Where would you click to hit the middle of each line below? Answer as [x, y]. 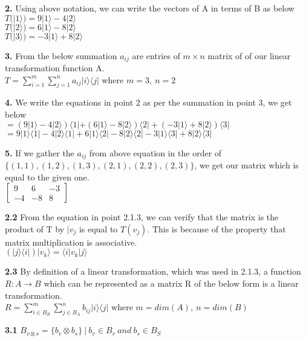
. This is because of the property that [216, 228]
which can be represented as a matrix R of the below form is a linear [171, 283]
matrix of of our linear [249, 55]
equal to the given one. [47, 177]
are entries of [156, 55]
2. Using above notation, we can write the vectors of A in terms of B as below [150, 8]
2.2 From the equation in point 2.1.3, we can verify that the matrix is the [142, 217]
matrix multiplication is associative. [71, 242]
